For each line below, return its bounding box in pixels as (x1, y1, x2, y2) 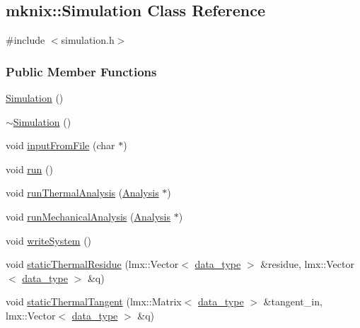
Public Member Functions (6, 62, 157, 80)
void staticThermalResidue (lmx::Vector (6, 257, 179, 271)
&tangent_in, (263, 294, 323, 309)
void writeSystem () (6, 233, 92, 247)
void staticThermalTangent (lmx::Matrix (6, 294, 182, 309)
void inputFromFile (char (6, 138, 115, 153)
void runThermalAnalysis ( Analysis (6, 185, 159, 200)
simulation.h (61, 33, 115, 47)
